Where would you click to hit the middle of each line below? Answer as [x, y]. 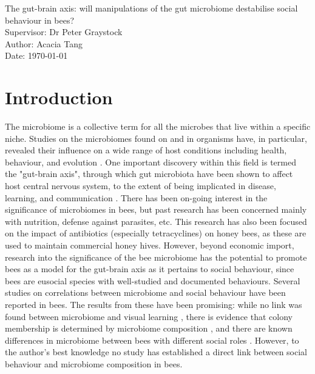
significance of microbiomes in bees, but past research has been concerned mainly [156, 209]
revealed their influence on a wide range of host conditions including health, [146, 150]
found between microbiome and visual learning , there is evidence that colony [149, 316]
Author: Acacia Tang [44, 43]
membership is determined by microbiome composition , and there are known [149, 328]
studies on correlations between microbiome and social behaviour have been [145, 292]
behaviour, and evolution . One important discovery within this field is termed [151, 162]
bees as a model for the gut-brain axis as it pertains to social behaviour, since [150, 269]
